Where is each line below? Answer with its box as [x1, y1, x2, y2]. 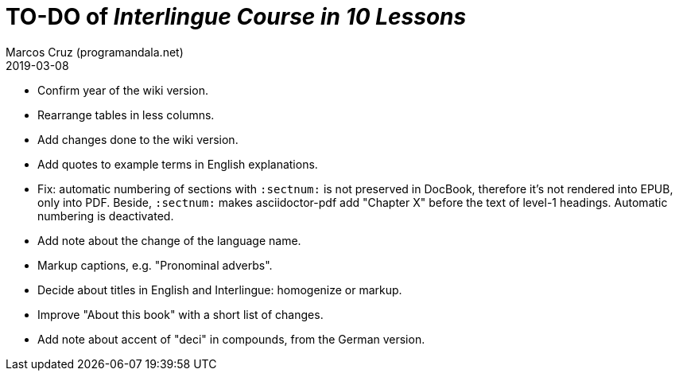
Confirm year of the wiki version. [37, 83, 208, 97]
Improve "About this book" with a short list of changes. [37, 307, 324, 321]
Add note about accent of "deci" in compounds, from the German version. [37, 332, 425, 346]
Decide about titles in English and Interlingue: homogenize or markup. [37, 282, 402, 297]
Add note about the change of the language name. [37, 233, 301, 247]
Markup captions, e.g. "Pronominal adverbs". [37, 258, 273, 272]
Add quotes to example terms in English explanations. [37, 157, 318, 171]
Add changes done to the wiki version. [37, 132, 239, 146]
